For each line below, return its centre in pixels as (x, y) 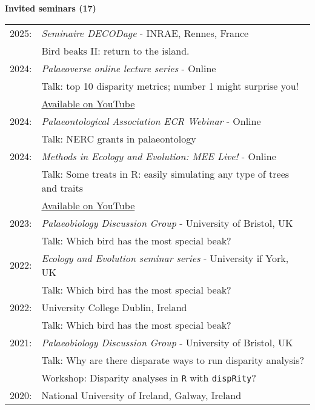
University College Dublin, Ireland (114, 307)
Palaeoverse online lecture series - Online (129, 68)
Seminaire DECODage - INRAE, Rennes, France (145, 33)
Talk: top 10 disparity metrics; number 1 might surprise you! (170, 86)
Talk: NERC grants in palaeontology (119, 138)
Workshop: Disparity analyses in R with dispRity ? (149, 377)
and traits (62, 187)
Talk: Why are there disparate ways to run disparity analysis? (173, 360)
